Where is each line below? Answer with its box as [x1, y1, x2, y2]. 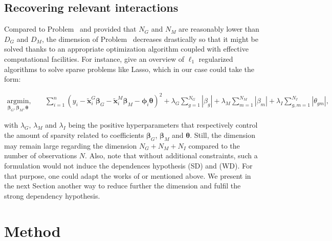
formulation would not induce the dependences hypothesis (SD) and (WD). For [4, 160, 253, 171]
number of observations [4, 150, 77, 161]
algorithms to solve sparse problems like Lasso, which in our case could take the [4, 63, 254, 74]
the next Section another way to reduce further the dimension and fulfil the [4, 180, 241, 191]
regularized [198, 53, 233, 64]
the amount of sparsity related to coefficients [4, 130, 144, 140]
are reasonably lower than [179, 23, 259, 34]
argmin [7, 98, 29, 105]
